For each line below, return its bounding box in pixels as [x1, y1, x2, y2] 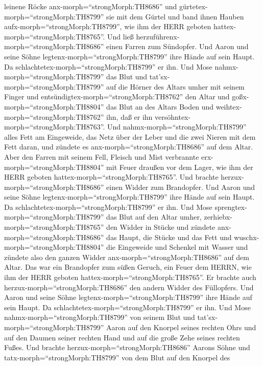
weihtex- [216, 101, 242, 112]
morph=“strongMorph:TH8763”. [4, 121, 105, 132]
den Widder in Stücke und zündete [106, 222, 216, 232]
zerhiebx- [204, 211, 232, 222]
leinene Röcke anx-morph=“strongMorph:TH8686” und [4, 1, 177, 11]
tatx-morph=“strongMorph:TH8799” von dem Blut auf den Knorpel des [4, 352, 230, 362]
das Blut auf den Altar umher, [106, 211, 202, 222]
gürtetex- [179, 1, 208, 11]
